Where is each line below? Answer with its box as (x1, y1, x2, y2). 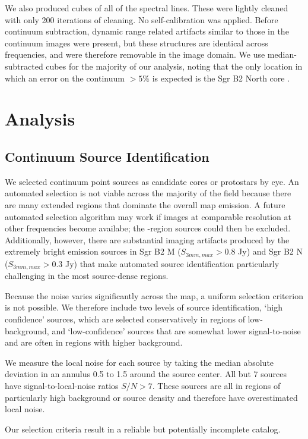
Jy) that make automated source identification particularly (65, 257, 280, 269)
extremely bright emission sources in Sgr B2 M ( (5, 245, 181, 258)
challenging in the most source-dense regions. (5, 269, 169, 282)
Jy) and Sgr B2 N (238, 245, 303, 258)
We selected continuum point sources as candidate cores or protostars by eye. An (5, 175, 299, 187)
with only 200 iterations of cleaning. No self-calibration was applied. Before (5, 13, 278, 26)
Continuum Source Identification (5, 147, 209, 165)
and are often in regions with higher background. (5, 336, 183, 349)
